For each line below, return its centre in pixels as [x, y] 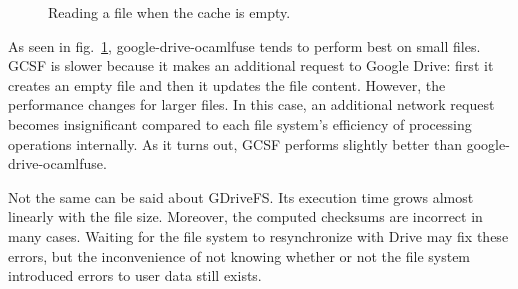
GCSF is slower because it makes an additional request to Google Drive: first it [251, 65]
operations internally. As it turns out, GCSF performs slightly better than [235, 143]
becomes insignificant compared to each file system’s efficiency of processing [240, 123]
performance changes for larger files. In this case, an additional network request [251, 104]
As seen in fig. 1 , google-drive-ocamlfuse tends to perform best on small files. [244, 45]
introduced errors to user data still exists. [135, 275]
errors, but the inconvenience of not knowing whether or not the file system [239, 255]
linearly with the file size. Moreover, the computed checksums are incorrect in [245, 216]
